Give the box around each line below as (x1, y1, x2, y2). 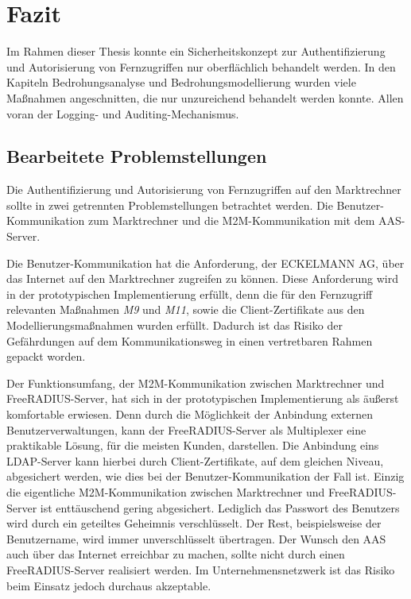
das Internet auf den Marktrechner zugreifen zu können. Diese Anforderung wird (6, 270, 399, 287)
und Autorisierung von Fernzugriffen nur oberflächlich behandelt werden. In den (6, 58, 396, 75)
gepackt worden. (6, 348, 86, 365)
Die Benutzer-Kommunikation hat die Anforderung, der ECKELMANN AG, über (6, 254, 405, 271)
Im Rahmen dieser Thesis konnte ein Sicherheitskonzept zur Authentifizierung (6, 43, 386, 60)
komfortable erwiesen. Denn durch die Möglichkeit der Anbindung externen (6, 406, 373, 423)
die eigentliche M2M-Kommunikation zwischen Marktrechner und (6, 483, 325, 500)
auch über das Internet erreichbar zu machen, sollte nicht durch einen (6, 546, 345, 562)
